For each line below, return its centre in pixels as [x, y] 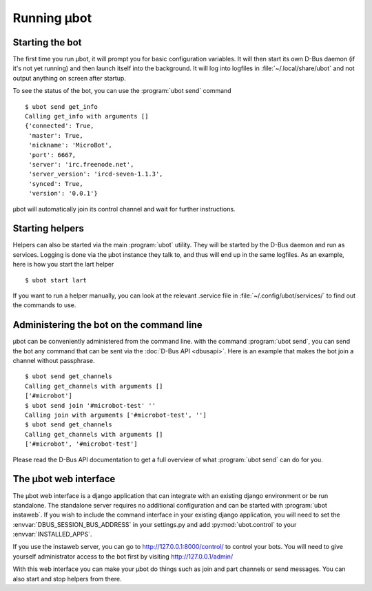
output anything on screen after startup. [70, 78]
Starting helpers [48, 228]
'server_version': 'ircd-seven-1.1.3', [96, 174]
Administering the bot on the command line [107, 325]
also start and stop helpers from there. [67, 579]
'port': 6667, [52, 155]
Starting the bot [47, 42]
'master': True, [56, 135]
